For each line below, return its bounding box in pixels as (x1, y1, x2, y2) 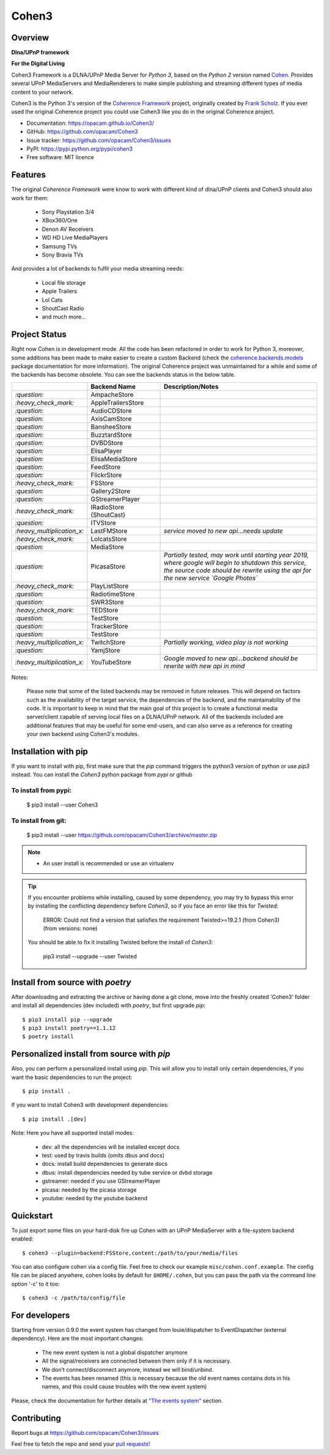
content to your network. (11, 88, 74, 96)
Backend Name (90, 382, 136, 391)
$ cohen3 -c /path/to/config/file (22, 1295, 125, 1301)
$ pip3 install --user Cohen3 (26, 801, 98, 808)
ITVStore (90, 518, 116, 527)
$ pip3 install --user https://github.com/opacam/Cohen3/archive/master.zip (26, 832, 218, 839)
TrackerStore (90, 622, 128, 630)
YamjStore (90, 646, 120, 655)
